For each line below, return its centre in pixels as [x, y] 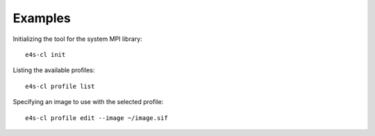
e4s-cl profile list [60, 86]
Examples [42, 18]
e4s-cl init [45, 54]
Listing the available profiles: [54, 70]
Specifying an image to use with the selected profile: [88, 102]
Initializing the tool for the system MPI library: [77, 39]
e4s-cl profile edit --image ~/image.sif [97, 118]
